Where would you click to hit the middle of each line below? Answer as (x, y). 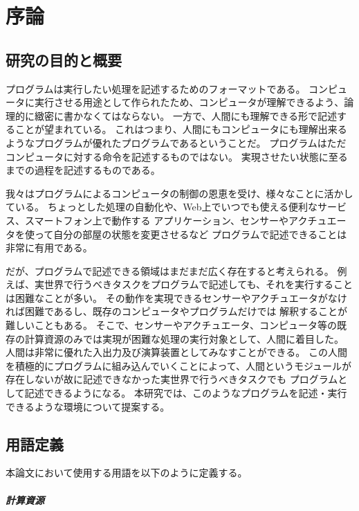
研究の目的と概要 (64, 59)
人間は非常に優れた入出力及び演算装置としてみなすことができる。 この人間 (176, 352)
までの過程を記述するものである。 (83, 170)
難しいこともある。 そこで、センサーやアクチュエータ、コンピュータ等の (171, 325)
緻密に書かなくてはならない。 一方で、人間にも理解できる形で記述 (186, 115)
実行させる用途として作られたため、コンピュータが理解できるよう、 (189, 102)
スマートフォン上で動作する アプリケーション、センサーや (157, 220)
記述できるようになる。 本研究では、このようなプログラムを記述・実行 (186, 393)
